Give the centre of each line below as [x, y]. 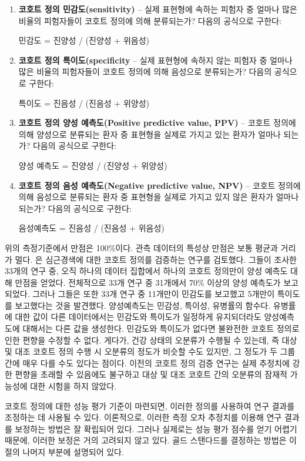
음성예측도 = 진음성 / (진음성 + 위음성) [91, 228]
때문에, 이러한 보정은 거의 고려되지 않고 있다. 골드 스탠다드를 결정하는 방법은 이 [151, 440]
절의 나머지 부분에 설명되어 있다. [64, 452]
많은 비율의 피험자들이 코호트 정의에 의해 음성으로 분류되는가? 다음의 [145, 71]
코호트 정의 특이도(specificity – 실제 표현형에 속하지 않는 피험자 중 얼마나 [155, 60]
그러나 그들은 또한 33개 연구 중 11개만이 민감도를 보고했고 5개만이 [154, 294]
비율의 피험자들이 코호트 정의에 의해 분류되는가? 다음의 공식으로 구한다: [150, 20]
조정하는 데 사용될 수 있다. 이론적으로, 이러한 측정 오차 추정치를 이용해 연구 [143, 417]
